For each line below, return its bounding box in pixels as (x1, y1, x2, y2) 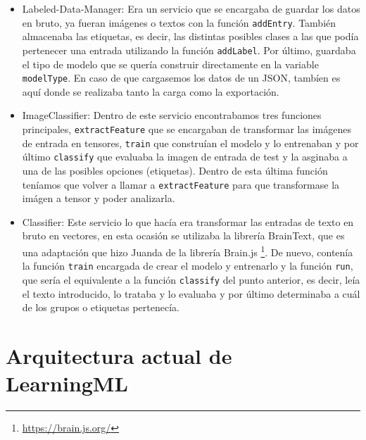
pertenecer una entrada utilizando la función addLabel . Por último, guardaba (22, 42, 356, 57)
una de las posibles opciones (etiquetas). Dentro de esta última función (22, 163, 328, 177)
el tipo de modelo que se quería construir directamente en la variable (22, 56, 319, 71)
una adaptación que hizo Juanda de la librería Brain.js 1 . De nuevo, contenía (22, 242, 353, 259)
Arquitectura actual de (6, 341, 232, 370)
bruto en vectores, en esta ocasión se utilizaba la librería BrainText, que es (22, 228, 345, 243)
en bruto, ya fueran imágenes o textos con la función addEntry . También (22, 15, 336, 30)
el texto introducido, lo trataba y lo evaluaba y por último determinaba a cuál (22, 286, 360, 301)
